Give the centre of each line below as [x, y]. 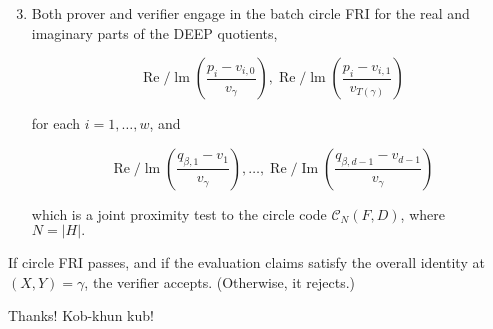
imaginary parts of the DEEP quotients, [154, 32]
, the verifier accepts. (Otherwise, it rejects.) [219, 281]
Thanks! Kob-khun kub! [81, 315]
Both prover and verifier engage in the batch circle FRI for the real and [250, 12]
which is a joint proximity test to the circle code [179, 213]
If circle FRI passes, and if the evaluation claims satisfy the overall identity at [246, 262]
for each [56, 123]
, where [422, 213]
